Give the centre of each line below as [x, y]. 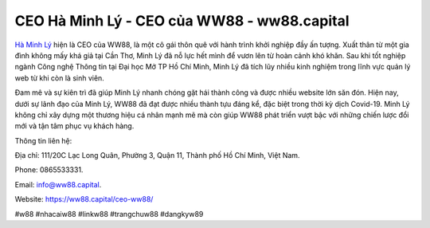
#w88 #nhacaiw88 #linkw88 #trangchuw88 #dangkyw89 [109, 214]
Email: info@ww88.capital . [58, 184]
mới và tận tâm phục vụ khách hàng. [74, 126]
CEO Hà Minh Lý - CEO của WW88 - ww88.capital [182, 21]
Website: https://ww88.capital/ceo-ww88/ [84, 199]
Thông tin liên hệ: [43, 140]
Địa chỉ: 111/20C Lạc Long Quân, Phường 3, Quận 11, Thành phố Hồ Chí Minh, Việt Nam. [157, 155]
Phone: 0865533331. [49, 170]
